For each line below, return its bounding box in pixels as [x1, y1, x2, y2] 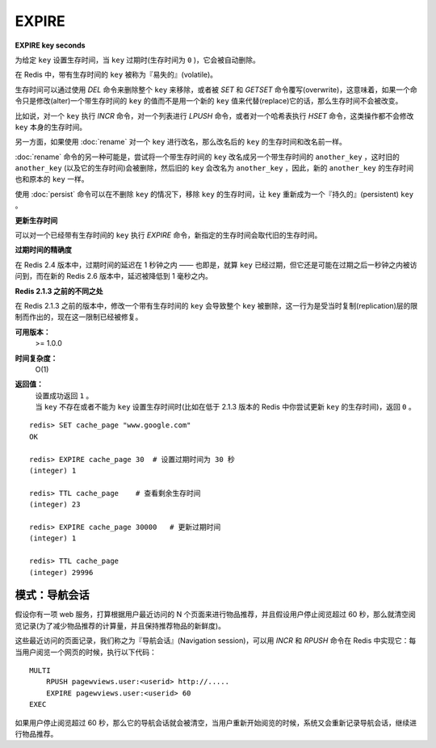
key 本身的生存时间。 [15, 122, 87, 132]
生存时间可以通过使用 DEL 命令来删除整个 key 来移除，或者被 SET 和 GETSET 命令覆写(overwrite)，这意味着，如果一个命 [15, 85, 417, 95]
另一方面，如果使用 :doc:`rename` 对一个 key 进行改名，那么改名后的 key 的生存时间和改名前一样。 [15, 137, 347, 147]
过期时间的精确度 [15, 245, 72, 254]
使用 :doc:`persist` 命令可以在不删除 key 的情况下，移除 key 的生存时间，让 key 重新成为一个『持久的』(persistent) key [15, 189, 414, 199]
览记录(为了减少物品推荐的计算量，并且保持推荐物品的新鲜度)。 [15, 620, 226, 630]
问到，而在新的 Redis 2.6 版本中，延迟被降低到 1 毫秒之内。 [15, 271, 213, 281]
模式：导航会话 [15, 588, 90, 602]
